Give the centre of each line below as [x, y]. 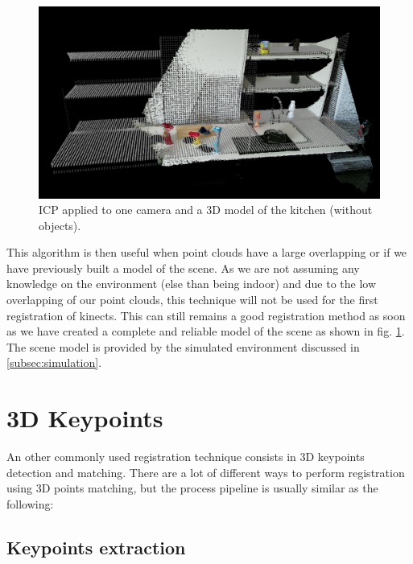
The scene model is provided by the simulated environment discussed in [183, 346]
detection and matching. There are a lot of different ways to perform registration [206, 472]
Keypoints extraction [96, 547]
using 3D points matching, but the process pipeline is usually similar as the [192, 488]
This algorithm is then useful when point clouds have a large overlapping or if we [207, 252]
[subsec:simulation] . [54, 362]
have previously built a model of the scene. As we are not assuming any [183, 268]
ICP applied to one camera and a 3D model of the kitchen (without [206, 210]
